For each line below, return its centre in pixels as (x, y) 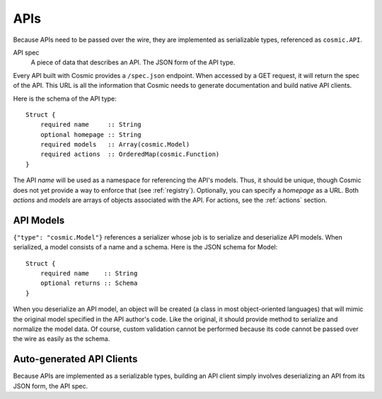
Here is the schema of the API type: (65, 99)
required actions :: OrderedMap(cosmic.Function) (130, 154)
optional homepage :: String (91, 134)
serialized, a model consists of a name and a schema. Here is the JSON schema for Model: (145, 247)
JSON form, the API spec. (51, 386)
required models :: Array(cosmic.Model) (115, 145)
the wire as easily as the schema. (62, 339)
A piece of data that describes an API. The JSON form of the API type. (133, 62)
